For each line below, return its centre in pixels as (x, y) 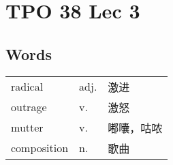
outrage (29, 107)
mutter (27, 127)
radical (27, 87)
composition (40, 148)
